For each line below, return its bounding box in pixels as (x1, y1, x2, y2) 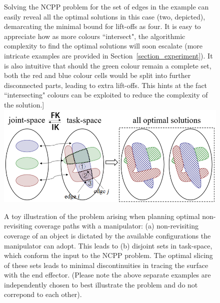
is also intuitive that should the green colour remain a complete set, (4, 60, 211, 70)
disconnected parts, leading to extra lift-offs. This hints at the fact (4, 79, 207, 90)
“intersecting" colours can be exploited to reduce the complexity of (4, 89, 208, 100)
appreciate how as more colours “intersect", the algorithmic (4, 30, 185, 41)
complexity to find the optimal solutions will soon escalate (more (4, 40, 202, 51)
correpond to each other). (4, 289, 82, 299)
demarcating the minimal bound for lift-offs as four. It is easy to (4, 21, 201, 31)
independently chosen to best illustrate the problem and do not (4, 279, 198, 289)
